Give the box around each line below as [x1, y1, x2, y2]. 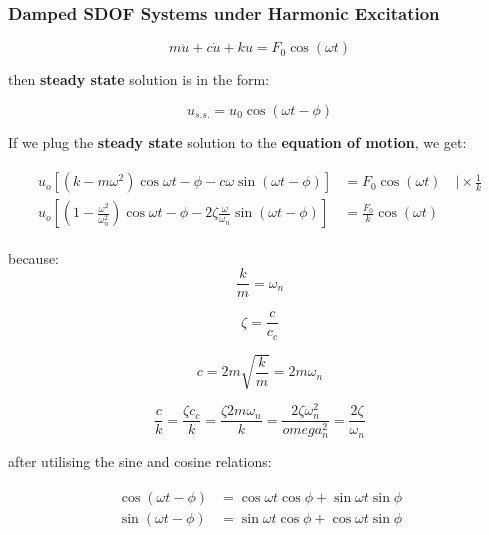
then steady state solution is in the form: [8, 69, 270, 90]
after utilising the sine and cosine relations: [8, 450, 272, 471]
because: [8, 247, 60, 268]
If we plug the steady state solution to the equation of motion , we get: [8, 131, 467, 152]
